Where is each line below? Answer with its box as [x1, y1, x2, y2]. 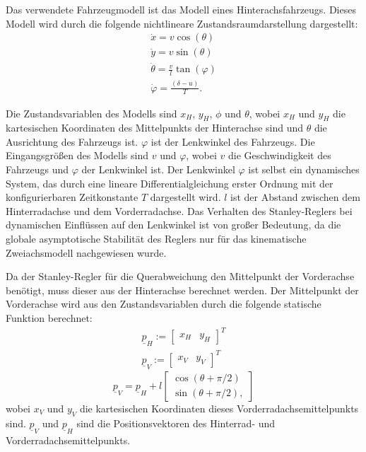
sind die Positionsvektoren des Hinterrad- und [76, 415, 276, 430]
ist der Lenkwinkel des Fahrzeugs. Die [150, 134, 315, 149]
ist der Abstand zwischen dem [230, 190, 360, 204]
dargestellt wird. [150, 190, 221, 204]
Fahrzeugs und [6, 162, 69, 177]
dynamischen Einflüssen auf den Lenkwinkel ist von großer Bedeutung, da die [6, 217, 341, 232]
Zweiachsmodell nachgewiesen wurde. [6, 245, 167, 260]
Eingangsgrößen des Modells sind [6, 148, 149, 163]
